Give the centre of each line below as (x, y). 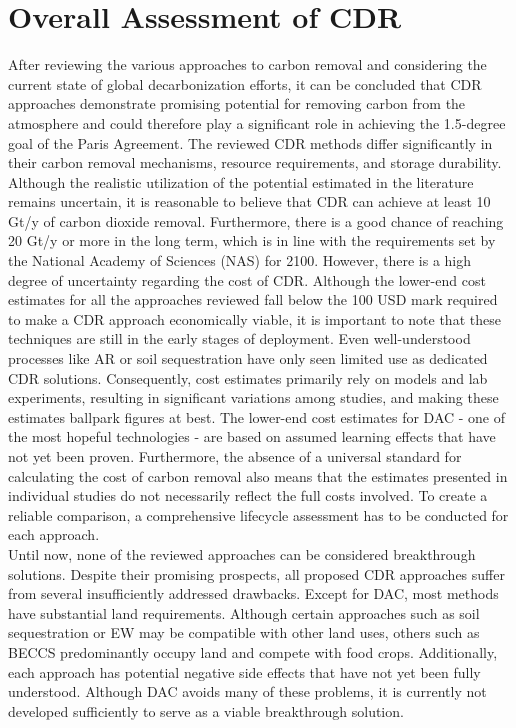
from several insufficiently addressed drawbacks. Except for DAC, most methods (253, 593)
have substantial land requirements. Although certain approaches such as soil (244, 612)
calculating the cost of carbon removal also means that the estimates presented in (258, 475)
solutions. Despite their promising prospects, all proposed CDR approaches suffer (256, 573)
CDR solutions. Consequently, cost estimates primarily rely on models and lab (248, 377)
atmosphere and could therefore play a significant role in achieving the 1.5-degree (257, 122)
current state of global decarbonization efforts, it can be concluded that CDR (245, 83)
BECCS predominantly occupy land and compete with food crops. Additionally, (253, 651)
